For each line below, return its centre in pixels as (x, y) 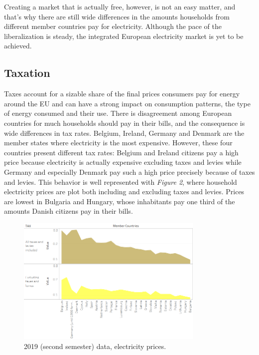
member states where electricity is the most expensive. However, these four (118, 143)
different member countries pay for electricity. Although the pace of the (113, 26)
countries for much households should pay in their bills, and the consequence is (125, 123)
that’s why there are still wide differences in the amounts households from (117, 16)
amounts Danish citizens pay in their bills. (68, 211)
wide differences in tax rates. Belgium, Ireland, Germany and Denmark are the (124, 133)
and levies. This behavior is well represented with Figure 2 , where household (121, 181)
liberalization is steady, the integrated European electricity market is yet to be (124, 36)
